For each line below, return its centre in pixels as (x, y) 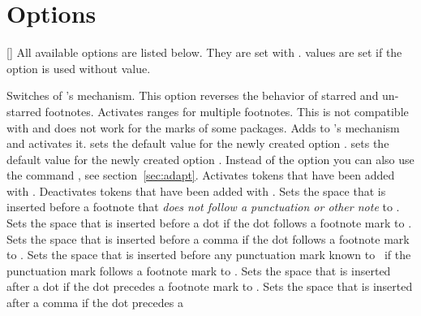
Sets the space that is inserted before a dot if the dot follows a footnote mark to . (209, 223)
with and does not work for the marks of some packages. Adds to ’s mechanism (203, 127)
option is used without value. (79, 68)
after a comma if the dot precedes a (95, 303)
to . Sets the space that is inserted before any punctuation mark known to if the (209, 255)
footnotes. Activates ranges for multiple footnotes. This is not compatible (227, 111)
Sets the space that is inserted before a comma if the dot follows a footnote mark (208, 238)
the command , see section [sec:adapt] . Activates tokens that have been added (201, 175)
